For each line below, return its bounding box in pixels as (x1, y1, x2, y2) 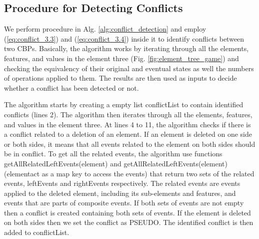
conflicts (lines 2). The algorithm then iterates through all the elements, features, (4, 109, 252, 119)
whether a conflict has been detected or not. (4, 82, 139, 93)
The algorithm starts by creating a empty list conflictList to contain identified (4, 99, 243, 110)
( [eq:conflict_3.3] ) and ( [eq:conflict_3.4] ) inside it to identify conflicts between (4, 33, 244, 44)
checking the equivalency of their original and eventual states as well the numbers (4, 63, 254, 73)
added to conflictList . (4, 227, 69, 237)
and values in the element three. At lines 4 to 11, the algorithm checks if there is (4, 119, 251, 129)
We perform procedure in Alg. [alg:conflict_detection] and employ (4, 24, 206, 34)
